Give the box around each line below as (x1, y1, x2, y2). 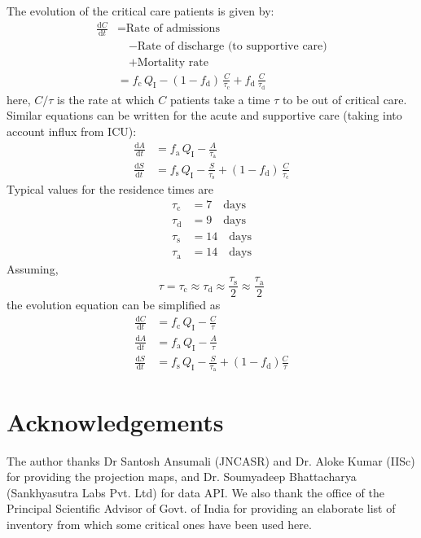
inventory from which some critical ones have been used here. (7, 515, 312, 532)
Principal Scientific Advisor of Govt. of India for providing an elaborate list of (7, 500, 396, 517)
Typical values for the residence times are (7, 181, 213, 198)
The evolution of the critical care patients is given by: (7, 2, 274, 19)
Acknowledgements (7, 405, 224, 438)
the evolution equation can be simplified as (7, 296, 221, 313)
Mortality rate (137, 57, 208, 69)
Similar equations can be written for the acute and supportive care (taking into (7, 107, 402, 124)
